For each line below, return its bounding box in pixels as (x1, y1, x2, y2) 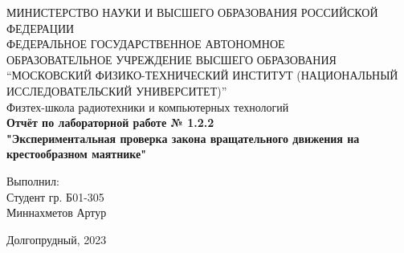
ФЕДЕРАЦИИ (6, 19, 75, 36)
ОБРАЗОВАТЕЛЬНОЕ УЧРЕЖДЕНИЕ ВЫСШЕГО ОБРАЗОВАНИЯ (6, 51, 337, 67)
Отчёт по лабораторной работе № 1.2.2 (6, 114, 214, 131)
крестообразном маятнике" (6, 145, 146, 162)
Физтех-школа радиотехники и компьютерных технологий (6, 98, 289, 115)
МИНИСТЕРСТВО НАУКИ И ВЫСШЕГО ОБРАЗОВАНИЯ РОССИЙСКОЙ (6, 4, 378, 20)
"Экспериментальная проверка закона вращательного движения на (6, 129, 360, 146)
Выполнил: (6, 172, 59, 189)
